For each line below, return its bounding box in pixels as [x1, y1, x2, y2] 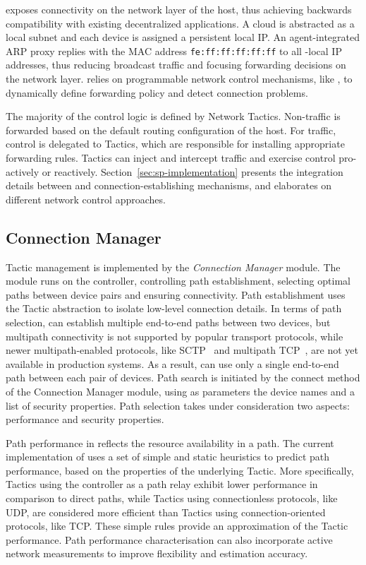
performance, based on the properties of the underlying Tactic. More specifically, [6, 463, 354, 477]
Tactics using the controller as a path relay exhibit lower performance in [6, 477, 318, 492]
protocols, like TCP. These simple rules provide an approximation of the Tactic [6, 518, 348, 533]
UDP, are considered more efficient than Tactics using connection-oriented [6, 504, 326, 519]
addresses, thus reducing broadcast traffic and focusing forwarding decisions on [6, 57, 346, 72]
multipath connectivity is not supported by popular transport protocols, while [6, 328, 343, 343]
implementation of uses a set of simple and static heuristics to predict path [6, 449, 330, 464]
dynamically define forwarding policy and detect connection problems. [6, 85, 308, 100]
